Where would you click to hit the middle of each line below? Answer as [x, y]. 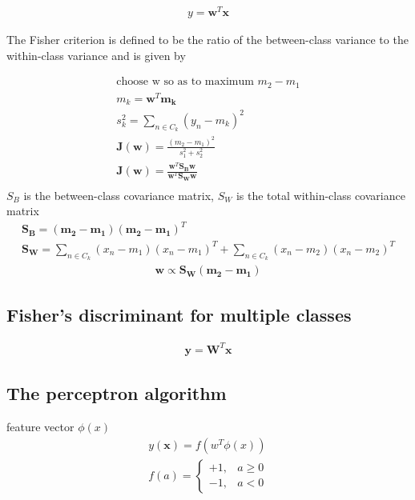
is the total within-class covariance [320, 195]
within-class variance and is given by [96, 55]
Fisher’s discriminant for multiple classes [179, 314]
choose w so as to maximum [185, 82]
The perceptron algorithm [117, 393]
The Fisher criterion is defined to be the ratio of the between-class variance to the [207, 40]
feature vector [40, 427]
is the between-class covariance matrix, [119, 195]
